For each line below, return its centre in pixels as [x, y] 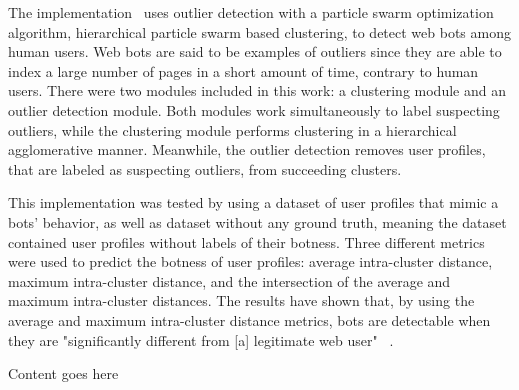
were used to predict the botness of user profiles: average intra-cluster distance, [250, 261]
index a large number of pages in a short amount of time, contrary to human [243, 70]
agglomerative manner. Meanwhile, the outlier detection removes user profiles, [247, 149]
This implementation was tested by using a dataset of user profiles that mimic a [253, 202]
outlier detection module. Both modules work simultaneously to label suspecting [254, 109]
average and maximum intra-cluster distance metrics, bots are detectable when [249, 319]
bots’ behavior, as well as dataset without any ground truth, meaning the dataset [257, 221]
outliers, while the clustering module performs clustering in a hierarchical [232, 129]
